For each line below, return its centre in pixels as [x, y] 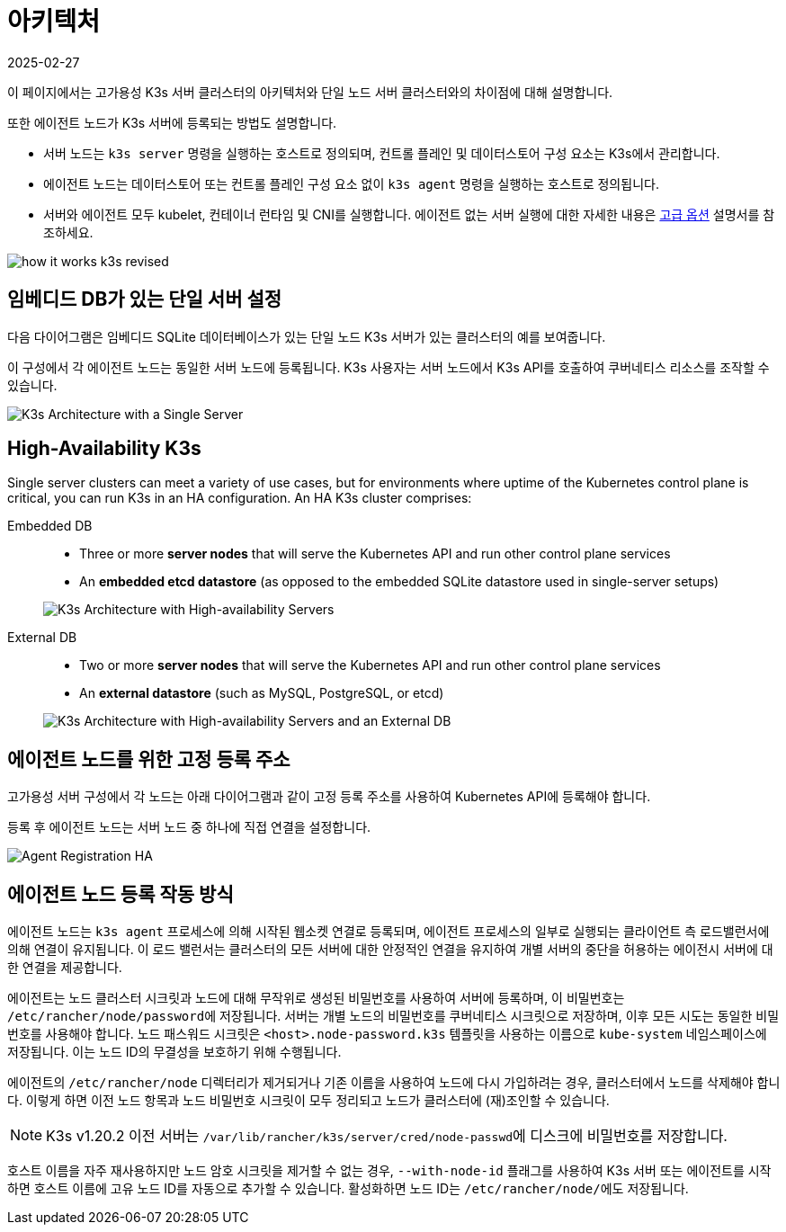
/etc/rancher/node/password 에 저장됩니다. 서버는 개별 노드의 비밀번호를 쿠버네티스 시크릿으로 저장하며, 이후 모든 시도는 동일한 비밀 [393, 1016]
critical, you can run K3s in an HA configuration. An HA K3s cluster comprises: [240, 498]
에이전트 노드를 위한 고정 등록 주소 [149, 759]
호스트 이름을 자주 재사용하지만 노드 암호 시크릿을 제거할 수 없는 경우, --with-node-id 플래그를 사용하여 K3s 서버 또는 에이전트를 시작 [389, 1171]
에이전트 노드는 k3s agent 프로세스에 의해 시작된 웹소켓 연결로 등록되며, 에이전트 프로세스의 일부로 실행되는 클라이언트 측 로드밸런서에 [389, 932]
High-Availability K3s [104, 449]
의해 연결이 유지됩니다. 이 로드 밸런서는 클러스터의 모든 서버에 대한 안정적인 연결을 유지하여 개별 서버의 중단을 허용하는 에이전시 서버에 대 [390, 950]
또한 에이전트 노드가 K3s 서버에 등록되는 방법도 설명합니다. [172, 122]
